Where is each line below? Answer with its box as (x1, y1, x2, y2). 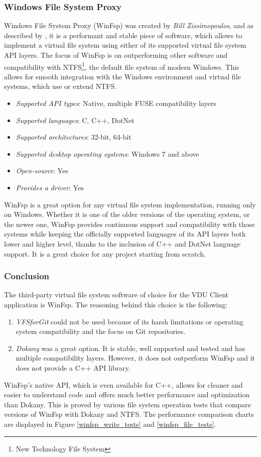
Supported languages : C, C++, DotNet (16, 115, 135, 125)
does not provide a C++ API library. (16, 362, 130, 373)
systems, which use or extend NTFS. (4, 81, 117, 91)
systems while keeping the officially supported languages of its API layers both (4, 228, 246, 239)
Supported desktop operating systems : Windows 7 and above (16, 148, 199, 159)
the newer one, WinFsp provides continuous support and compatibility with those (4, 218, 255, 229)
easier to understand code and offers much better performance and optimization (4, 389, 250, 400)
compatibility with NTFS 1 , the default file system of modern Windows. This (4, 60, 239, 72)
